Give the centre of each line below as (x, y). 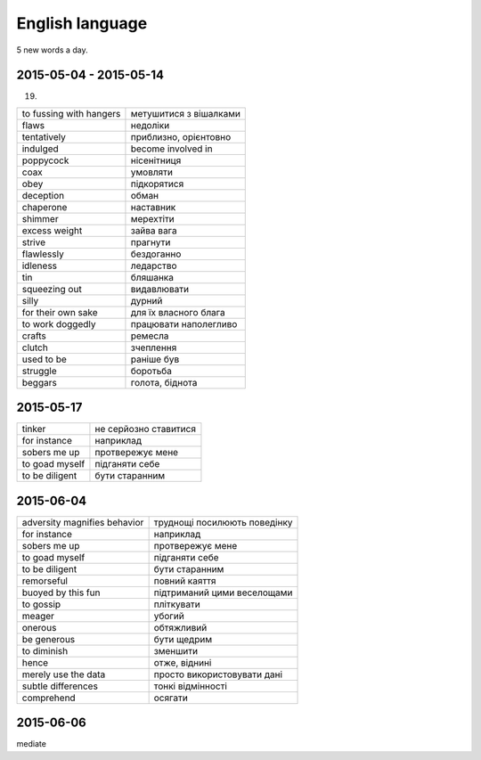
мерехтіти (153, 218)
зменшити (176, 650)
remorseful (45, 581)
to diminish (45, 650)
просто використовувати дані (218, 674)
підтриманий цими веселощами (223, 592)
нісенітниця (156, 160)
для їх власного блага (178, 312)
